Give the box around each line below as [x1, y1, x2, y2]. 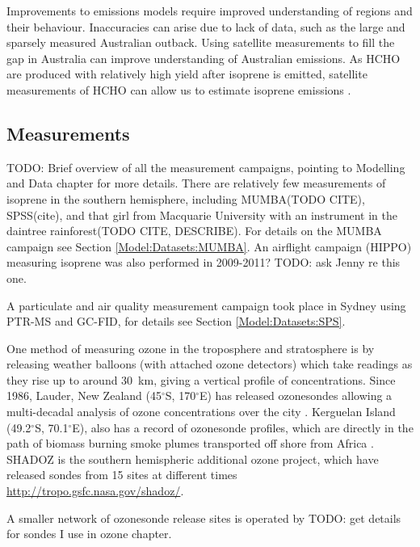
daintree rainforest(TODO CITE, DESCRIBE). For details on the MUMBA [6, 222, 382, 239]
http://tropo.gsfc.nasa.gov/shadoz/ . [6, 482, 184, 499]
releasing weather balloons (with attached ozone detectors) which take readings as [6, 356, 413, 372]
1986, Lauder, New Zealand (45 [6, 387, 162, 404]
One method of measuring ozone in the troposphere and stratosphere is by [6, 339, 375, 356]
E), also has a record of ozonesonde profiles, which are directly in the [72, 419, 414, 435]
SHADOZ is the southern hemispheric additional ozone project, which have [6, 450, 379, 467]
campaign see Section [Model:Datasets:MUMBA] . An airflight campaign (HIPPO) [6, 238, 412, 255]
